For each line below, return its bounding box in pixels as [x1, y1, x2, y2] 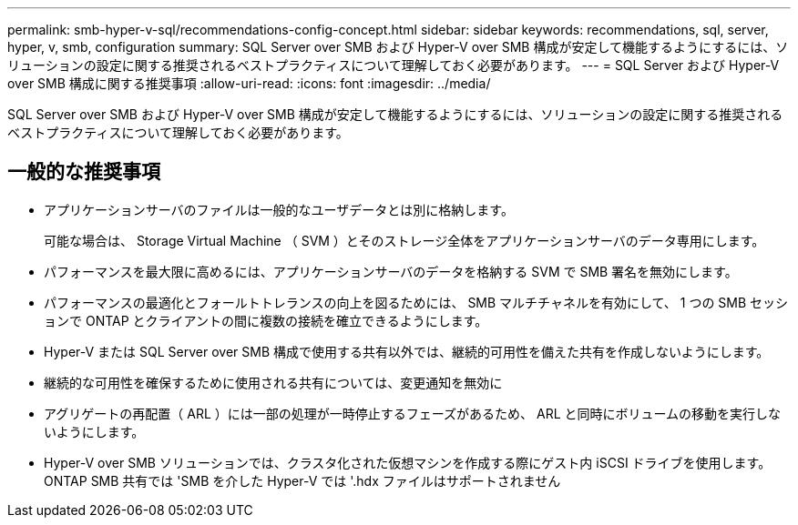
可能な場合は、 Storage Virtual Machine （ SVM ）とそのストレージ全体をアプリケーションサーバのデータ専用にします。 [44, 232, 765, 248]
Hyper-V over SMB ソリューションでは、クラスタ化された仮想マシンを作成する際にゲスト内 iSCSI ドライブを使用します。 [44, 454, 772, 470]
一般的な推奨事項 [7, 160, 160, 184]
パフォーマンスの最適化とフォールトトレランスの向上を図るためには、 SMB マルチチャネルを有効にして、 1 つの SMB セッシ [44, 294, 789, 310]
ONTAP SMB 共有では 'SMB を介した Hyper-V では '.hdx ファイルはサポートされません [44, 472, 561, 489]
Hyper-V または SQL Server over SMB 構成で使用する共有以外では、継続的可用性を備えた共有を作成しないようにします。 [44, 343, 770, 359]
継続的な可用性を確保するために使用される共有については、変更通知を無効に [44, 374, 503, 390]
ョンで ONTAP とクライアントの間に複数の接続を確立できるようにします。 [44, 312, 488, 328]
